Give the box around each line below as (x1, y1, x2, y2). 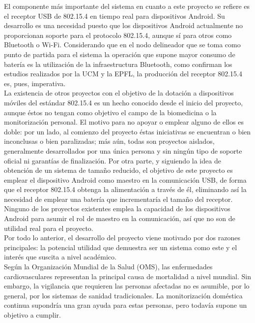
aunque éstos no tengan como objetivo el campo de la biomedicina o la (4, 107, 217, 117)
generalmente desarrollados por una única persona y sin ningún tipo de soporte (4, 145, 242, 156)
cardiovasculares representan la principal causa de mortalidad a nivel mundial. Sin (4, 271, 252, 281)
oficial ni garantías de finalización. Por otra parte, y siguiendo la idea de (4, 155, 221, 165)
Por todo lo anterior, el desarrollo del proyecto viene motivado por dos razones (4, 232, 241, 243)
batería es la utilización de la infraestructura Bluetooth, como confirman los (4, 59, 232, 69)
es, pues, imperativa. (4, 78, 66, 88)
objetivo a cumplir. (4, 310, 61, 320)
